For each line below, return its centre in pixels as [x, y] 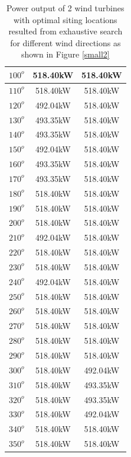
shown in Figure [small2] [65, 54]
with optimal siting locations [65, 19]
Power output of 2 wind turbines [65, 8]
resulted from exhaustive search [65, 31]
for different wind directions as [65, 42]
